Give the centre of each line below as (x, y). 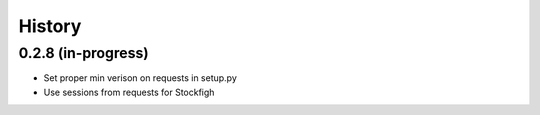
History (50, 26)
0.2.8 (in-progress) (83, 53)
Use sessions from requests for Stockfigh (129, 92)
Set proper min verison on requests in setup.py (140, 78)
